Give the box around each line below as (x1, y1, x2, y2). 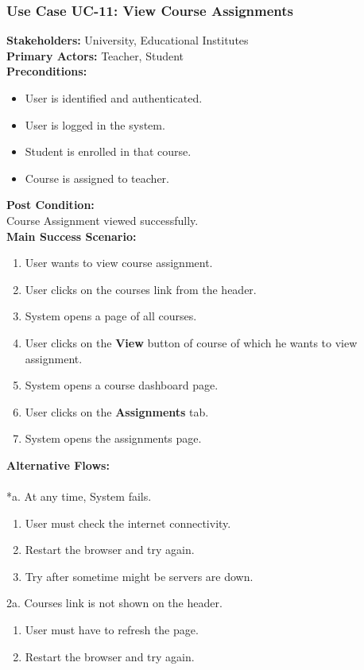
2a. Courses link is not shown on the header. (6, 594, 223, 611)
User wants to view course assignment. (25, 254, 213, 271)
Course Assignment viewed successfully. (6, 211, 199, 228)
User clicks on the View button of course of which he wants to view (25, 334, 358, 350)
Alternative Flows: (6, 456, 110, 473)
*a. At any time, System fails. (6, 488, 152, 505)
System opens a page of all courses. (25, 308, 197, 324)
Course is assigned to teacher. (25, 169, 169, 186)
